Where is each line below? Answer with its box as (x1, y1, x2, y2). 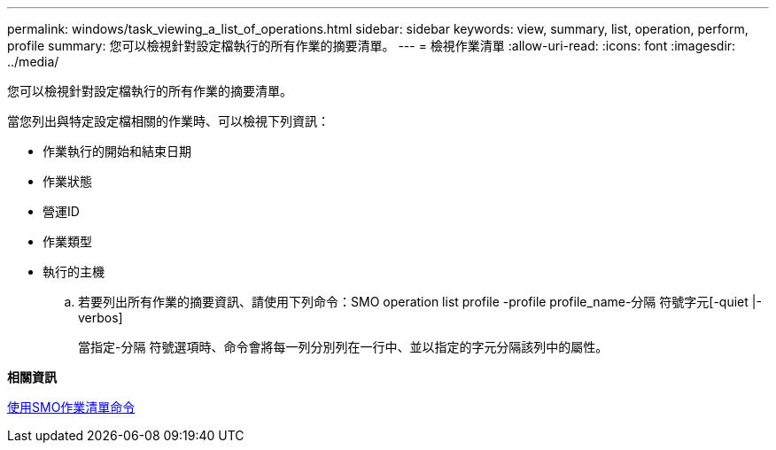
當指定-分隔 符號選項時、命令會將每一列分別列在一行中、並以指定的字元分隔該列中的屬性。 (78, 339, 609, 354)
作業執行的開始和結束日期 (43, 144, 191, 159)
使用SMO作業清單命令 (7, 400, 136, 415)
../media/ (7, 54, 59, 69)
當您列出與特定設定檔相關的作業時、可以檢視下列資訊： (7, 113, 330, 128)
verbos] (78, 310, 123, 325)
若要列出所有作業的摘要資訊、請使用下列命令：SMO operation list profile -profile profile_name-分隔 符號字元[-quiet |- (78, 294, 762, 309)
